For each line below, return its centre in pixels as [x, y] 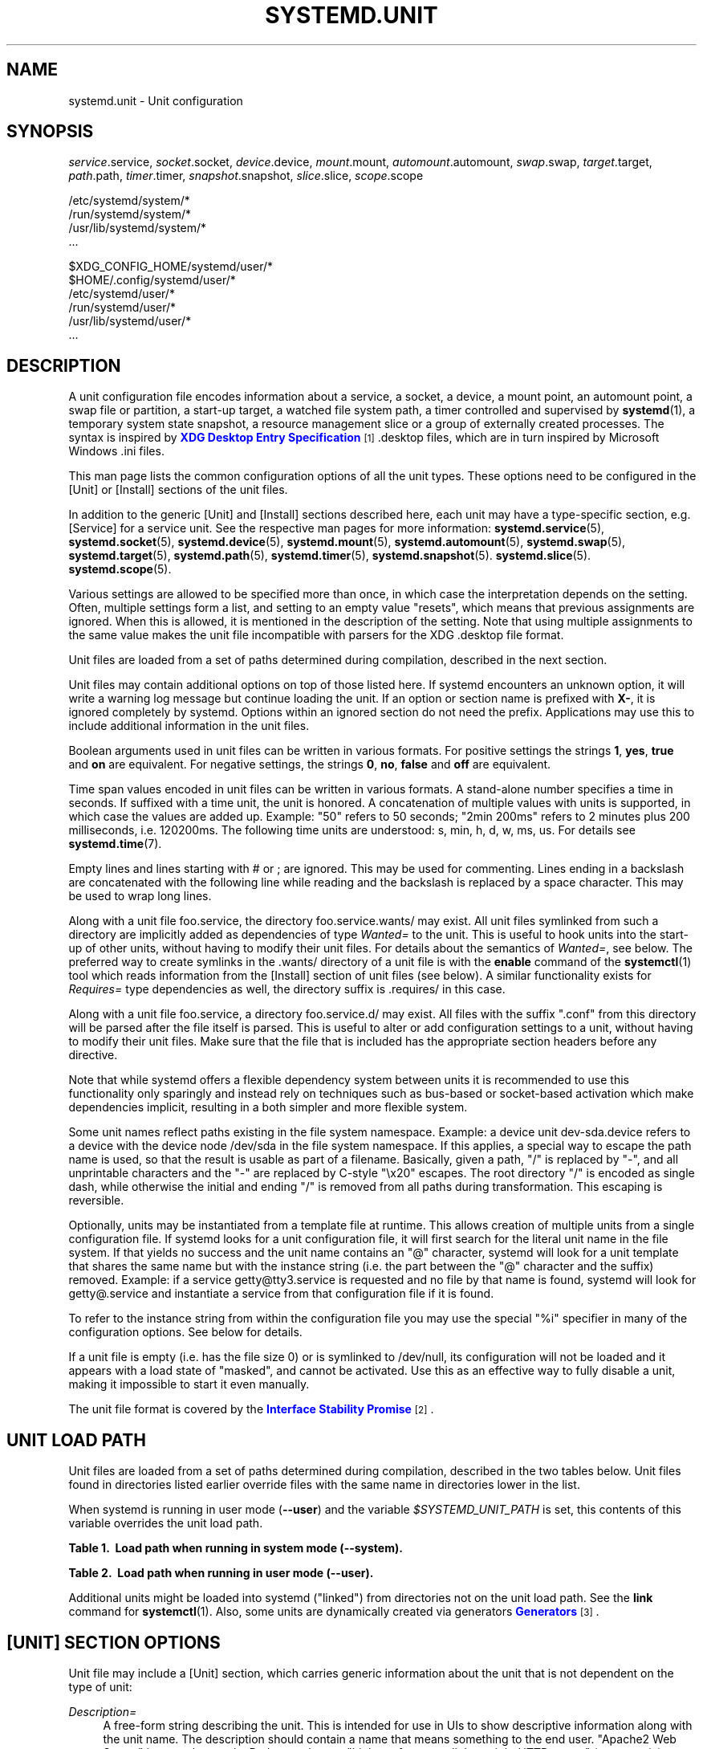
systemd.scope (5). [120, 569]
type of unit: [100, 1686]
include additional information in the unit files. [189, 726]
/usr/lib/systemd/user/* [130, 321]
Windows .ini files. [116, 451]
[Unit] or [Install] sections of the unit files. [178, 490]
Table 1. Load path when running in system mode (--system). [236, 1548]
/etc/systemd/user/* [122, 294]
